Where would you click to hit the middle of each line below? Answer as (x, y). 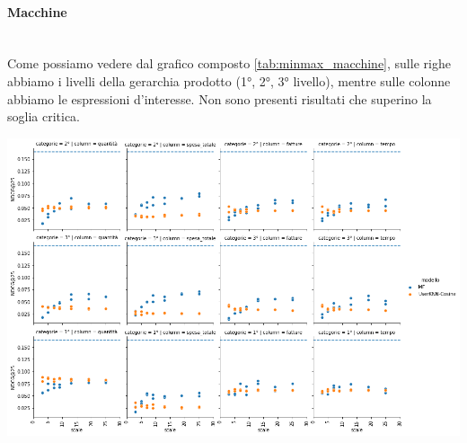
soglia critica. (44, 116)
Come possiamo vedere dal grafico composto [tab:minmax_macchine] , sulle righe (229, 63)
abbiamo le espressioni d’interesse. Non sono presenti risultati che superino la (220, 98)
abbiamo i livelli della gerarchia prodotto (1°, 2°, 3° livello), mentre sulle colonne (229, 80)
